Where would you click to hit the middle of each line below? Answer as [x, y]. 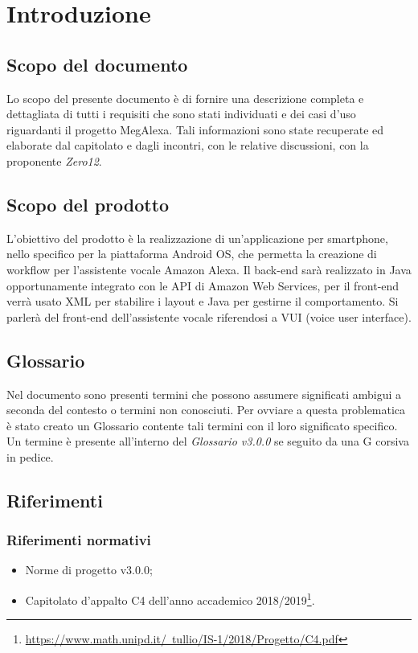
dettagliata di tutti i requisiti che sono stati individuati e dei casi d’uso [181, 114]
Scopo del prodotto [88, 204]
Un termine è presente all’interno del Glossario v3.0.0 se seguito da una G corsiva [208, 441]
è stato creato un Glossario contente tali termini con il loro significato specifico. [202, 425]
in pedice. [30, 456]
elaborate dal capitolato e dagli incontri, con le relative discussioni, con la [188, 145]
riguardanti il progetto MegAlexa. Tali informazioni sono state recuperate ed [195, 129]
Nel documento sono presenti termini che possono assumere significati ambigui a [204, 394]
